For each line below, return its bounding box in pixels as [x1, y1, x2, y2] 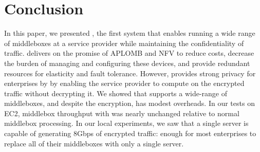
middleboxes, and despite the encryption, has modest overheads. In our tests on [4, 98, 255, 108]
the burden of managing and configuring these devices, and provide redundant [4, 57, 250, 68]
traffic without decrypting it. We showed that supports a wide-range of [4, 88, 228, 98]
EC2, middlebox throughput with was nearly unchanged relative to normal [4, 107, 239, 118]
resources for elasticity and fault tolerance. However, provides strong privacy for [4, 68, 256, 78]
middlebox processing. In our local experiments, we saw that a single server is [4, 118, 249, 128]
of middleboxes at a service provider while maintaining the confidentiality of [4, 37, 244, 48]
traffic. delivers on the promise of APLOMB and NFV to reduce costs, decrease [4, 48, 254, 58]
